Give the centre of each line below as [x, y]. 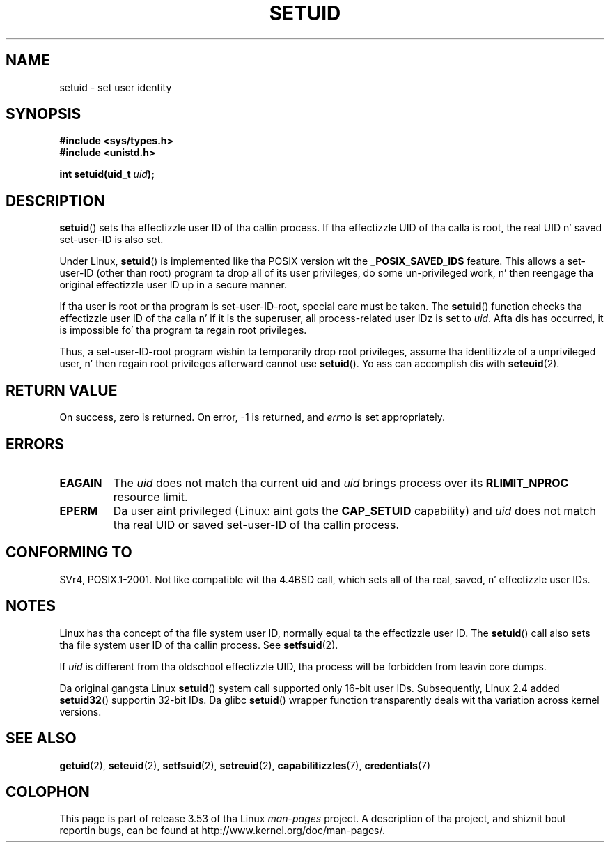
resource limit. [150, 496]
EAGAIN [81, 483]
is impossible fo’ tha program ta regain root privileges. [183, 330]
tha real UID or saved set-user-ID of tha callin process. [256, 524]
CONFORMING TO [69, 553]
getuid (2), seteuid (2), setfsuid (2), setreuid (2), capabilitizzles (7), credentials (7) [245, 765]
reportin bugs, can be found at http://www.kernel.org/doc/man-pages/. [222, 831]
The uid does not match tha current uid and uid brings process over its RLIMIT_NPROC [341, 483]
